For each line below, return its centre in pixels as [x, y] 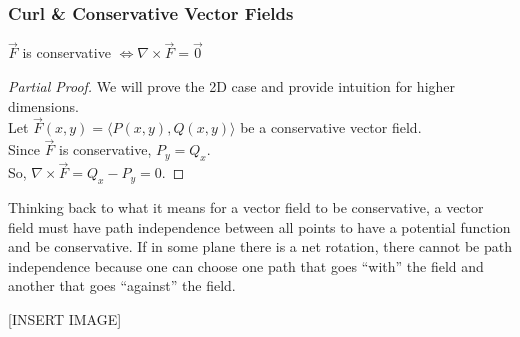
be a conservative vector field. [331, 127]
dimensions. [43, 105]
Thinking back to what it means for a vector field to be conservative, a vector [246, 207]
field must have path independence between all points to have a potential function [259, 226]
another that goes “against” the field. [122, 285]
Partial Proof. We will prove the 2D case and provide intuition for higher [232, 86]
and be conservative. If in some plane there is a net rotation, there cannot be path [260, 246]
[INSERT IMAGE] [65, 319]
